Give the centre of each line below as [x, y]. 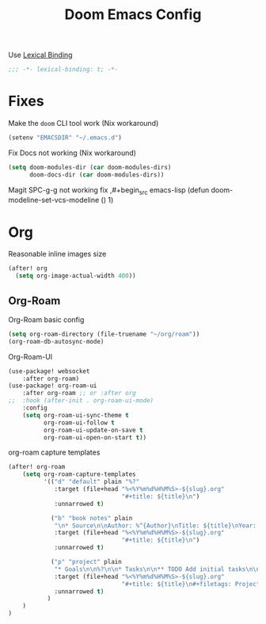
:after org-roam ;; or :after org [79, 394]
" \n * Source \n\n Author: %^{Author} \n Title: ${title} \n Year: [156, 525]
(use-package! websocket [49, 371]
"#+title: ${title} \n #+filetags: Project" [192, 584]
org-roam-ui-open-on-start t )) [95, 437]
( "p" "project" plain [86, 562]
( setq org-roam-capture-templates [79, 474]
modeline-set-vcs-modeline [54, 200]
